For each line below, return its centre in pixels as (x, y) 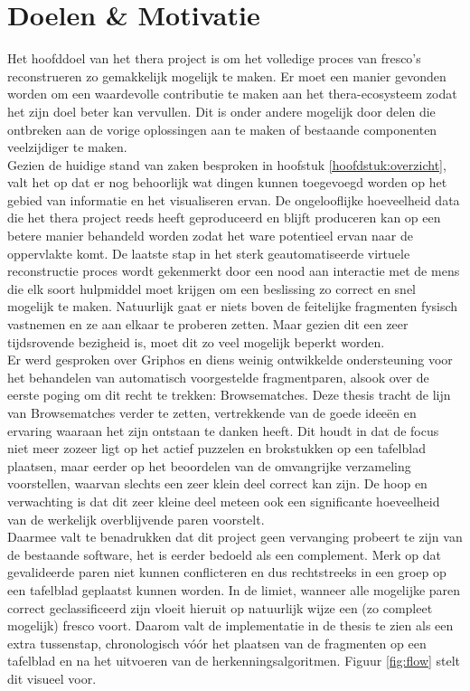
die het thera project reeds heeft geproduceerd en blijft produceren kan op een (224, 218)
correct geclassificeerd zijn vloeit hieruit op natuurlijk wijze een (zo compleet (220, 607)
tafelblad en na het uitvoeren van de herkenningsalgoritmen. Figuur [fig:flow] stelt (234, 661)
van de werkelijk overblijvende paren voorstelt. (136, 519)
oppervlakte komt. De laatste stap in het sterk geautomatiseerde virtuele (209, 253)
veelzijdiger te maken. (67, 147)
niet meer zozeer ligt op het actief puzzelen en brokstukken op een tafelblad (216, 448)
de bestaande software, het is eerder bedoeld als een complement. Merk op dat (224, 554)
